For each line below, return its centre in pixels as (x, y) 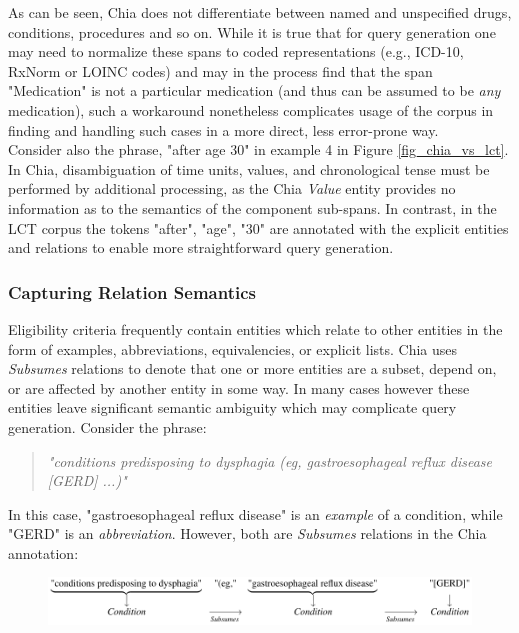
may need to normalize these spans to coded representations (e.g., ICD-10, (236, 51)
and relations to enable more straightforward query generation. (201, 247)
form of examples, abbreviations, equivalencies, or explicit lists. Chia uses (233, 348)
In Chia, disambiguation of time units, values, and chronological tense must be (249, 168)
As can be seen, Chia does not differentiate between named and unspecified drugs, (260, 12)
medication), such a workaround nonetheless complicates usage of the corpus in (251, 109)
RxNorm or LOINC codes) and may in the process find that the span (220, 70)
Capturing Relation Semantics (132, 291)
